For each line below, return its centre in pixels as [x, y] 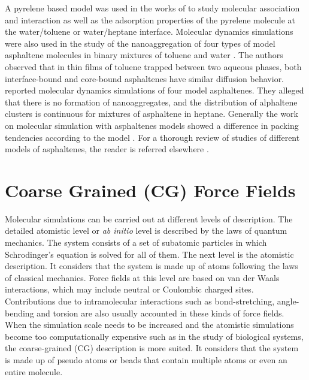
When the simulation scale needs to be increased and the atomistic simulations [149, 325]
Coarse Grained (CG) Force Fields [150, 190]
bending [19, 313]
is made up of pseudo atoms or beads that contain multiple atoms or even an [146, 359]
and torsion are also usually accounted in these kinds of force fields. [160, 313]
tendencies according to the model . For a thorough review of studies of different [152, 137]
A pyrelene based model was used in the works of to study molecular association [152, 8]
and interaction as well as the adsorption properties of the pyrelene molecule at [150, 19]
